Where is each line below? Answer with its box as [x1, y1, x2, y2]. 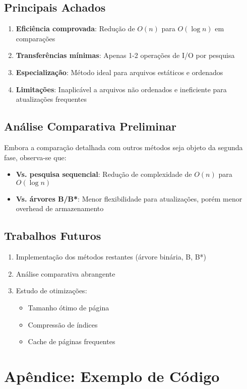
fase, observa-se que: [4, 152, 67, 162]
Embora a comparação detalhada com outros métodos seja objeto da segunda [4, 142, 243, 152]
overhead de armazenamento [16, 203, 104, 214]
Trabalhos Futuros [4, 228, 101, 243]
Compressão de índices [28, 319, 98, 330]
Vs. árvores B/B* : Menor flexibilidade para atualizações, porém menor [16, 193, 242, 204]
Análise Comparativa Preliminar [4, 118, 177, 134]
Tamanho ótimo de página [28, 302, 109, 312]
